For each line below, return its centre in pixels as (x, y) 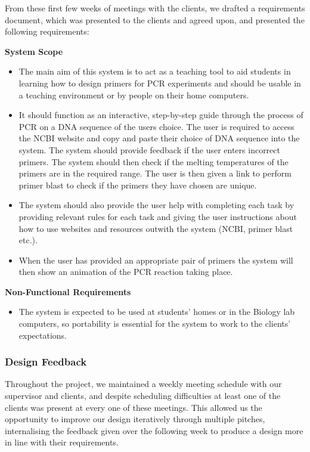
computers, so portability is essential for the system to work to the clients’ (155, 323)
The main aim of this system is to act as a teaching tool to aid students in (155, 71)
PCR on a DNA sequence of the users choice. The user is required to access (156, 126)
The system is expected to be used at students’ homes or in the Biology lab (157, 312)
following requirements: (47, 31)
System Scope (34, 51)
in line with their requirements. (62, 442)
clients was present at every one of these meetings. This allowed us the (134, 407)
